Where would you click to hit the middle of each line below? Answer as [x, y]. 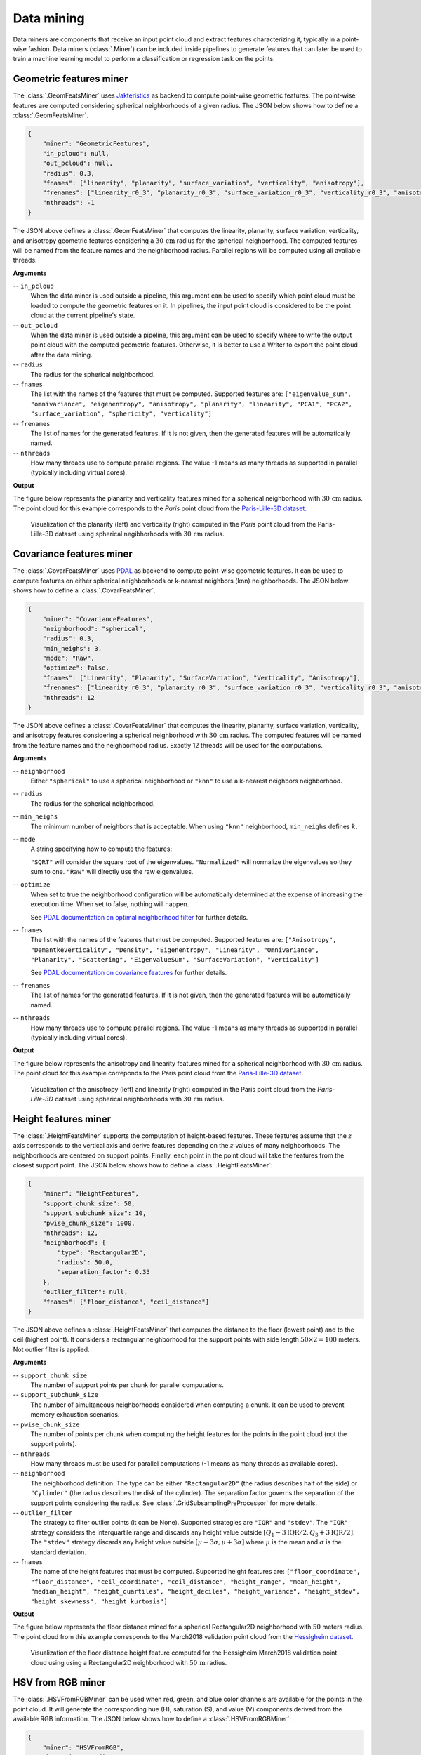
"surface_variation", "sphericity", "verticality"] [121, 414]
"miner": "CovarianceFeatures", [98, 619]
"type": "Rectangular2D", [102, 1252]
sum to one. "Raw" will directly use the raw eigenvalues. [112, 872]
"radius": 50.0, [85, 1263]
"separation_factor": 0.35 [103, 1272]
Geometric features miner [71, 79]
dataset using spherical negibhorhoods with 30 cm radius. [140, 534]
